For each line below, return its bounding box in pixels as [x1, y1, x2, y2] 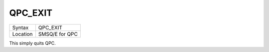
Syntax [12, 24, 29, 31]
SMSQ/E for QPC [38, 30, 78, 37]
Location [12, 30, 33, 37]
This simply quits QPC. [9, 40, 56, 46]
